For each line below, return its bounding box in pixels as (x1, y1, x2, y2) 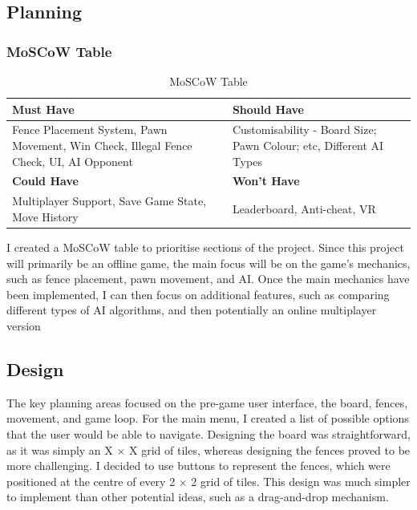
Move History (12, 208, 79, 225)
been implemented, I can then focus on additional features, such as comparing (6, 285, 390, 302)
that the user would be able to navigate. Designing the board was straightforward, (6, 425, 411, 442)
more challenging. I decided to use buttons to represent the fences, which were (6, 457, 391, 474)
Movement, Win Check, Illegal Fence (12, 137, 192, 154)
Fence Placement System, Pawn (12, 121, 168, 138)
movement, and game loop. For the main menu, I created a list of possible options (6, 410, 409, 427)
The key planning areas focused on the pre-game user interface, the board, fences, (6, 394, 408, 411)
